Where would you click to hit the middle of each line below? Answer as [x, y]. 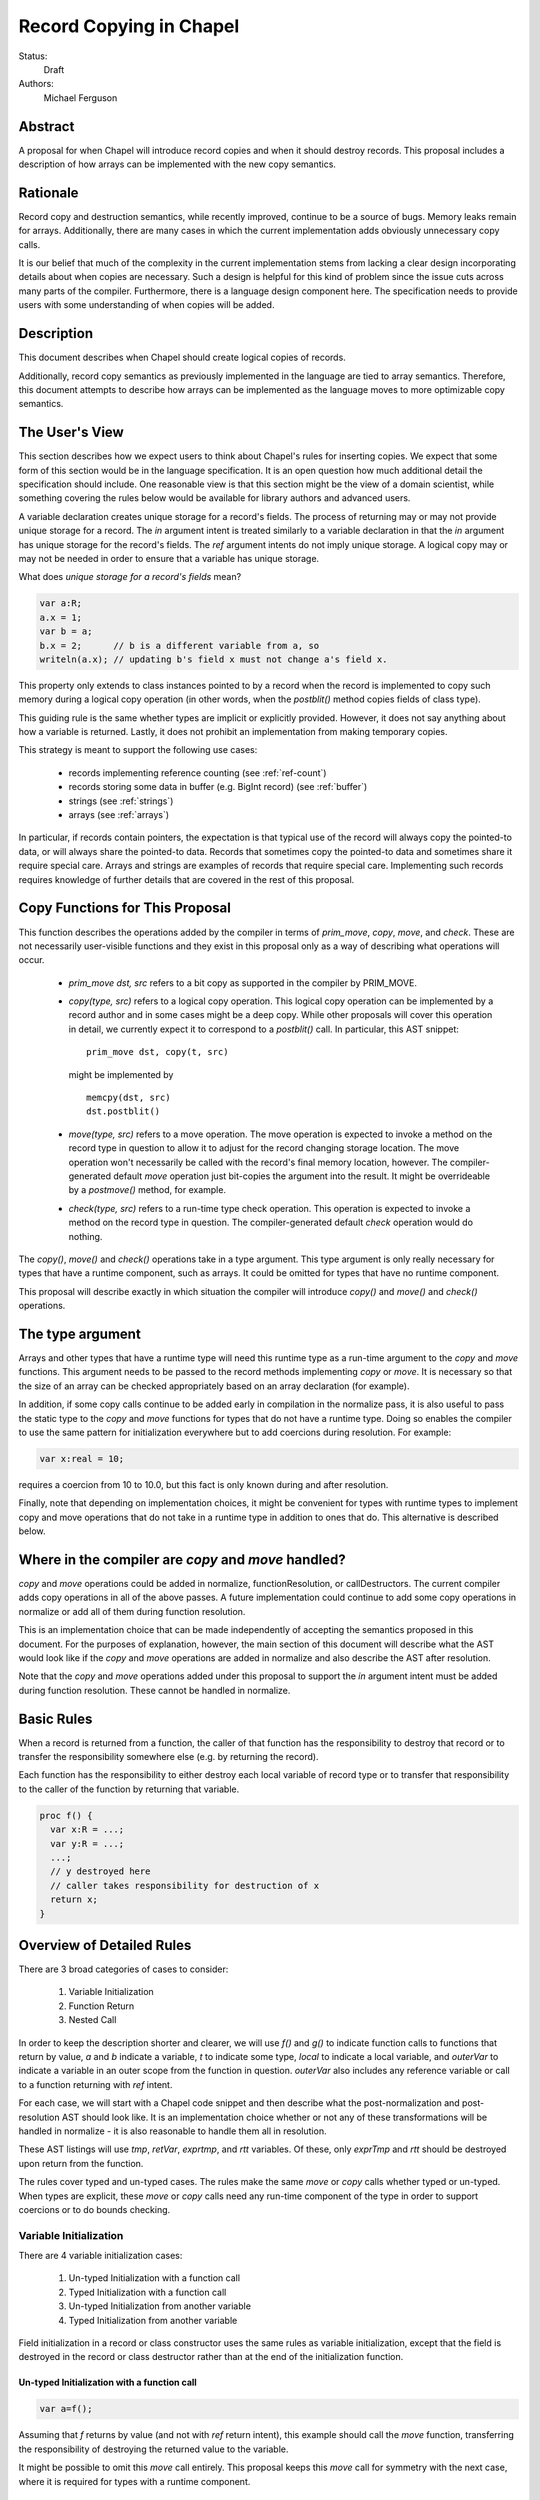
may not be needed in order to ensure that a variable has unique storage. [169, 558]
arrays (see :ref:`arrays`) [119, 815]
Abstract [46, 126]
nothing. [85, 1236]
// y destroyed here [100, 1871]
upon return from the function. [81, 2163]
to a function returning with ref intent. [95, 2084]
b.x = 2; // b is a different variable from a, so [179, 645]
